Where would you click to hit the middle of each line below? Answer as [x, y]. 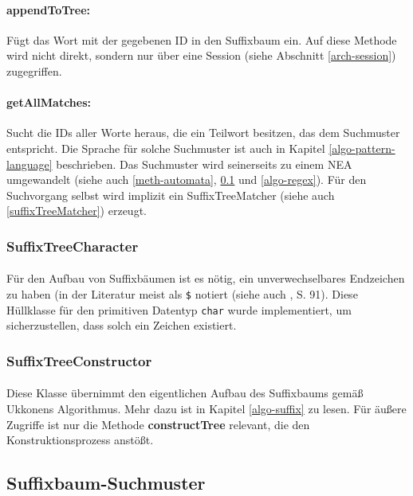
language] [29, 164]
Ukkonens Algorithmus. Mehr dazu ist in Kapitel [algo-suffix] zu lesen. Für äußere [206, 408]
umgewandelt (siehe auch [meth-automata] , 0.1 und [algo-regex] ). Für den [187, 180]
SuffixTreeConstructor [79, 360]
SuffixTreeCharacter [73, 246]
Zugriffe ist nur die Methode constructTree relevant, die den [158, 424]
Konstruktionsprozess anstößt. [80, 440]
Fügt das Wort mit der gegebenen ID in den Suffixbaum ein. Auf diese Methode [202, 39]
